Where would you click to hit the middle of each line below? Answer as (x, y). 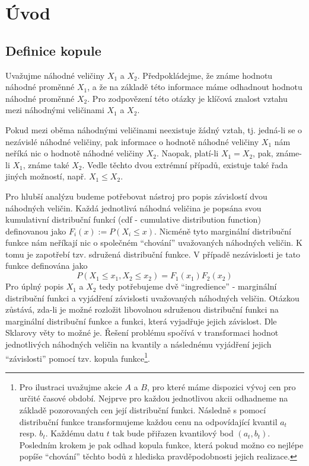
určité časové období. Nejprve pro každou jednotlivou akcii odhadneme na (154, 398)
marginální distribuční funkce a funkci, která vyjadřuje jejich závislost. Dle (141, 321)
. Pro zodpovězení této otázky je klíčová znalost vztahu (187, 98)
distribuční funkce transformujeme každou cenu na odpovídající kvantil (148, 421)
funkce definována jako (47, 266)
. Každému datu (75, 433)
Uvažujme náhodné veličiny (55, 75)
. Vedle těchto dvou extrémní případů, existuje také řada (185, 164)
